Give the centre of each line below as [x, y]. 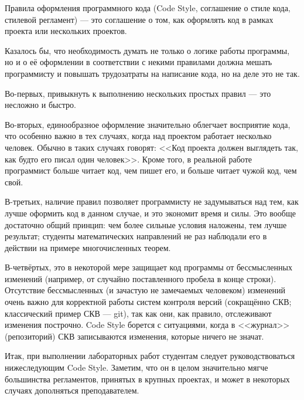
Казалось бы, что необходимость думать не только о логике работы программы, [147, 50]
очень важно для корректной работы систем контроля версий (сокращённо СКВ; [148, 302]
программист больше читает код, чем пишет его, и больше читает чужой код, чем [151, 170]
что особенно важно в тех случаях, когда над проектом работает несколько [138, 136]
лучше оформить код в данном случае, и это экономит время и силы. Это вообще [150, 213]
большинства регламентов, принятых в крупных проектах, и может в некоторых [147, 379]
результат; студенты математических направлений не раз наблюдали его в [136, 236]
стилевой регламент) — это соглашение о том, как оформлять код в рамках [139, 19]
